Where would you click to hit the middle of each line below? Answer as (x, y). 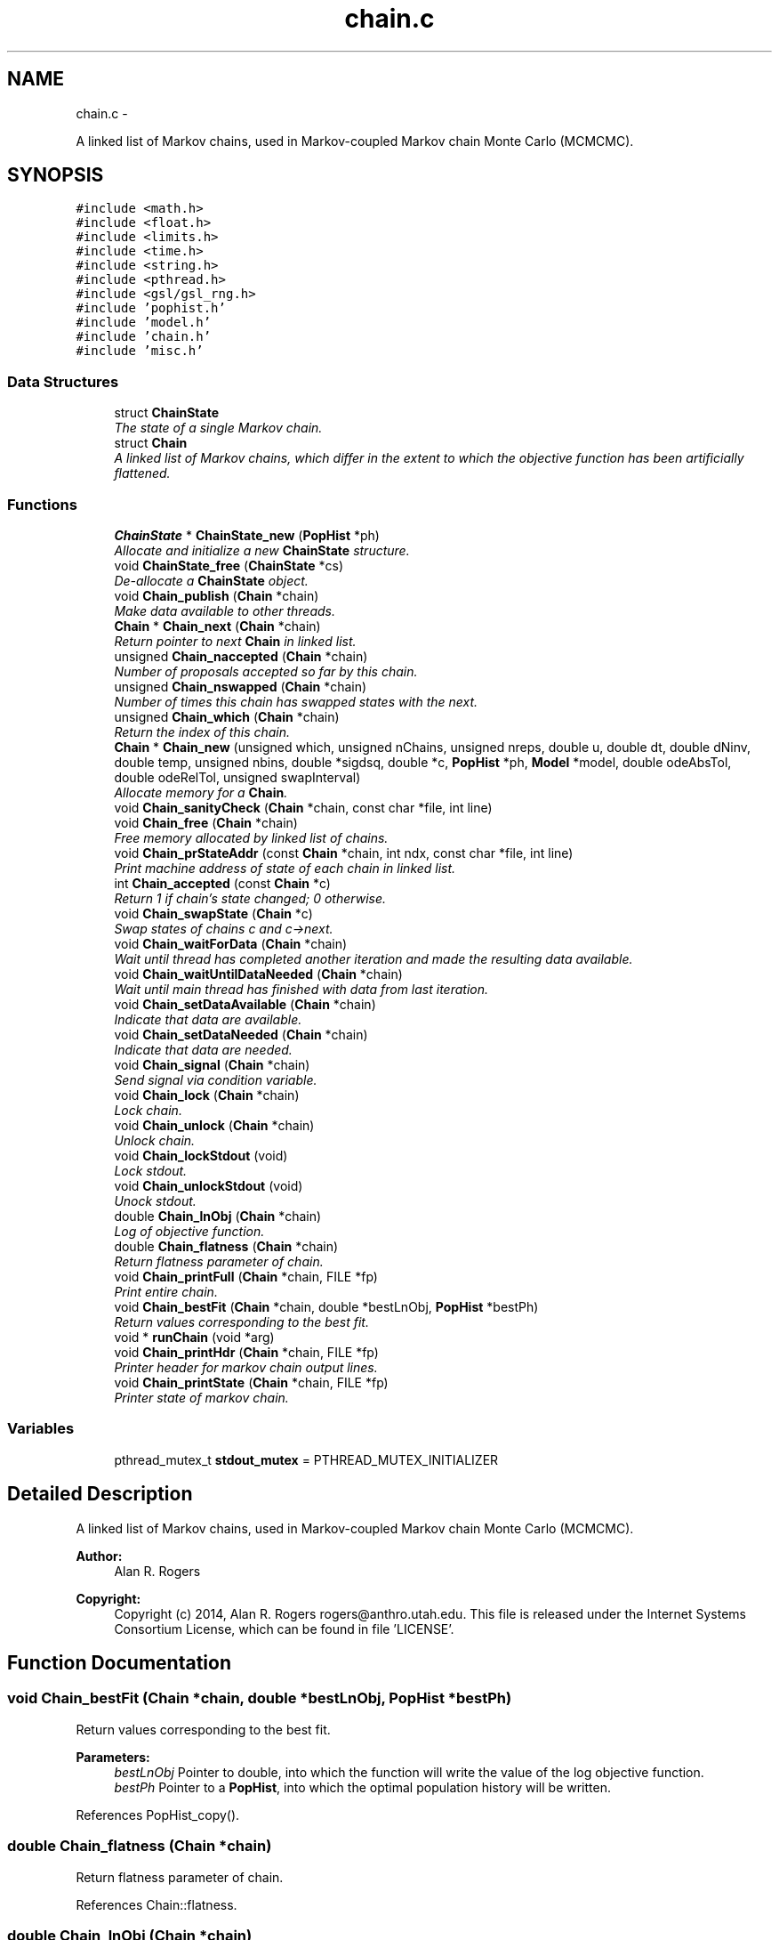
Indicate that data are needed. (203, 1049)
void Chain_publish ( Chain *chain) (217, 595)
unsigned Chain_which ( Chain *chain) (227, 716)
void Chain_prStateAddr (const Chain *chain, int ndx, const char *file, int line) (344, 853)
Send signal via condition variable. (216, 1079)
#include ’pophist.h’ (151, 308)
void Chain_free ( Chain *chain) (206, 822)
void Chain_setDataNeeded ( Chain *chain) (241, 1034)
